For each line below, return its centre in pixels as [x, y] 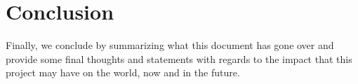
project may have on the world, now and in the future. [123, 72]
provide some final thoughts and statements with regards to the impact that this [179, 58]
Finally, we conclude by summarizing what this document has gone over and [170, 45]
